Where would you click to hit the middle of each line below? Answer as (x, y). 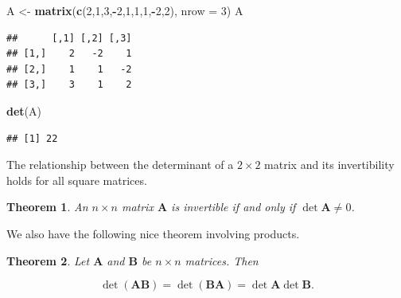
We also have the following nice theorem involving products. (153, 233)
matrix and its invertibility (329, 165)
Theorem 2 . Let (48, 260)
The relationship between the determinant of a (120, 165)
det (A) (24, 110)
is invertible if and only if (234, 207)
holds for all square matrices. (77, 180)
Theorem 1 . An (47, 207)
